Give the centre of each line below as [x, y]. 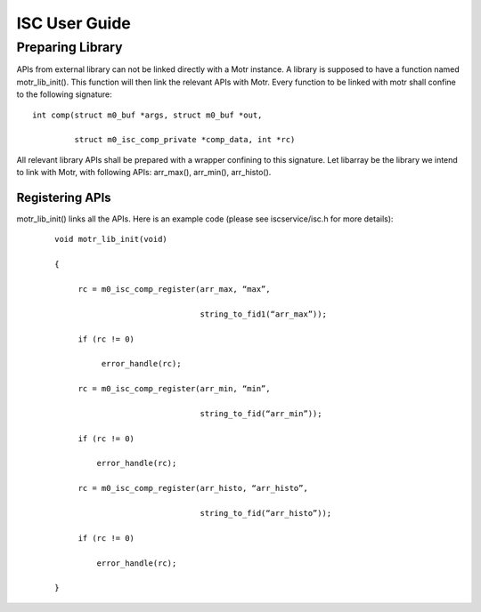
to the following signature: [65, 94]
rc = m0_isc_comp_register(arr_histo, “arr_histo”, [193, 488]
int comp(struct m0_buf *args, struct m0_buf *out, [147, 115]
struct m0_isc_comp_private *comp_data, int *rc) [185, 140]
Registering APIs [64, 197]
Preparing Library [70, 47]
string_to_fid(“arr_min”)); [261, 413]
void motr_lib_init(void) [111, 239]
